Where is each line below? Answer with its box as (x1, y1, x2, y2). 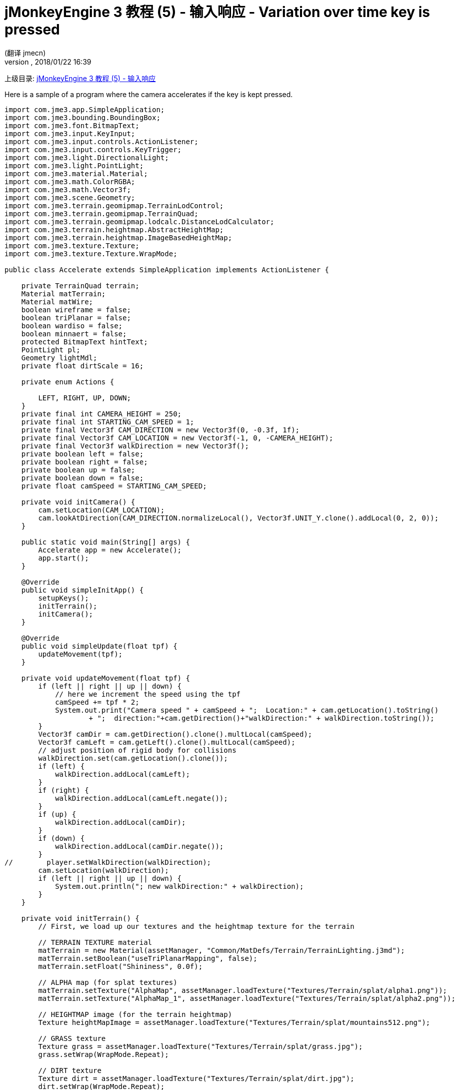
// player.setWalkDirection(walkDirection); (4, 858, 211, 866)
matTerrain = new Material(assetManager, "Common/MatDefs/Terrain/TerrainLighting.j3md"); (38, 946, 405, 954)
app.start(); (38, 554, 89, 562)
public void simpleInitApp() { (21, 586, 144, 594)
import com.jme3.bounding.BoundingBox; (4, 113, 160, 122)
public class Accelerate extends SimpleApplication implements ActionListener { (4, 265, 329, 274)
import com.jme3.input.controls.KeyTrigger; (4, 145, 182, 154)
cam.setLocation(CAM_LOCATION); (38, 505, 165, 514)
